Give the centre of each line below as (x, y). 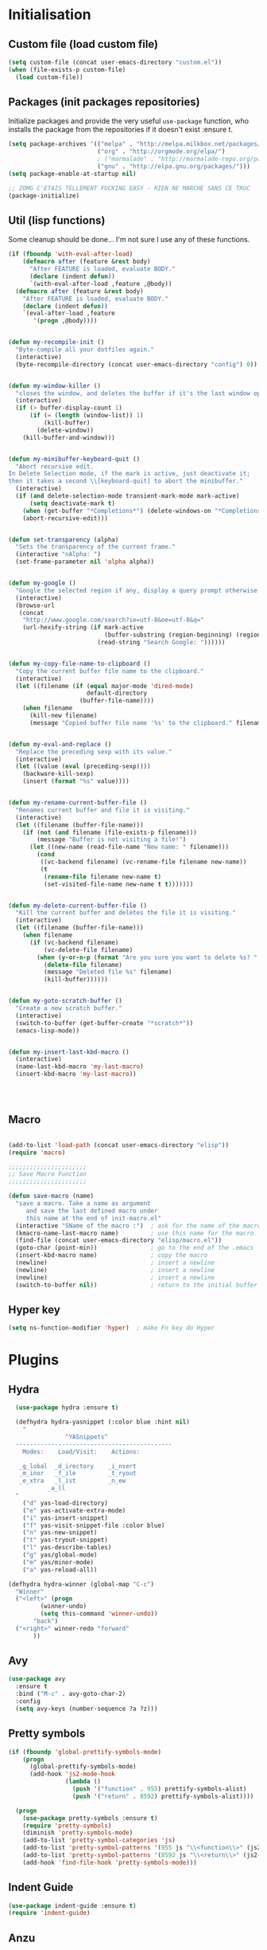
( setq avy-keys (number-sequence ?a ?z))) (87, 1709)
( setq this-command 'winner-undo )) (99, 1614)
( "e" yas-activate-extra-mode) (74, 1510)
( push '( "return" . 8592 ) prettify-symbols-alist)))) (163, 1796)
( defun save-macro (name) (51, 1196)
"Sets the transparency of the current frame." (96, 547)
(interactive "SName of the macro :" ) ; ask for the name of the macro (138, 1226)
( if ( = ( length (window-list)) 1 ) (87, 416)
